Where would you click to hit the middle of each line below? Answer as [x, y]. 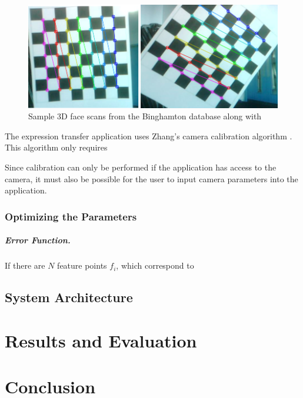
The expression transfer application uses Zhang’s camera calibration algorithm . [149, 136]
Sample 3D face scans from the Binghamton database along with [145, 116]
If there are [25, 265]
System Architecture [69, 297]
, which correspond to [155, 265]
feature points [82, 265]
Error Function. [38, 240]
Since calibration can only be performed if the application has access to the [141, 167]
